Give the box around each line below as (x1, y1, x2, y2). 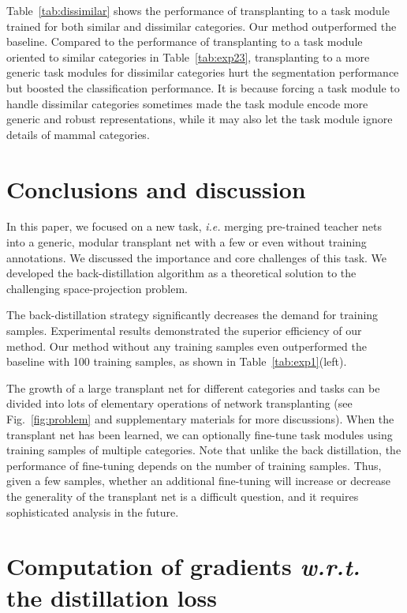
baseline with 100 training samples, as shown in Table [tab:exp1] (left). (6, 353, 347, 370)
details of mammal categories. (6, 126, 150, 142)
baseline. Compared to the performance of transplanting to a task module (6, 33, 363, 50)
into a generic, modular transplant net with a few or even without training (6, 234, 367, 250)
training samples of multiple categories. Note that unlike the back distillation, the (6, 442, 401, 458)
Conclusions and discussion (6, 172, 306, 205)
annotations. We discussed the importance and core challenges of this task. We (6, 249, 387, 265)
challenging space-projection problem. (6, 280, 189, 296)
